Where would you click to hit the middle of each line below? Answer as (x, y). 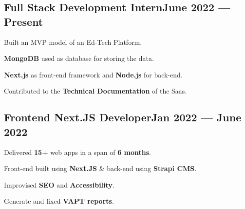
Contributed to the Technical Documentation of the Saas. (95, 91)
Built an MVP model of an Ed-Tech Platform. (73, 42)
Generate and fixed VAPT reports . (59, 201)
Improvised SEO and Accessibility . (59, 184)
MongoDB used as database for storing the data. (79, 58)
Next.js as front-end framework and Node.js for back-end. (93, 74)
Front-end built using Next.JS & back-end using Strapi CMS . (100, 168)
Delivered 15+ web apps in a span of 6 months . (78, 152)
